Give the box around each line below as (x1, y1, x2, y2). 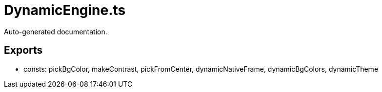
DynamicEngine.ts (4, 2, 126, 18)
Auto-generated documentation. (4, 27, 107, 36)
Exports (4, 44, 43, 57)
